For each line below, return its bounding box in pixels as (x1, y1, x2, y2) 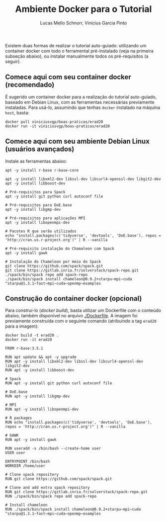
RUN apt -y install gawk (5, 437, 57, 442)
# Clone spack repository (5, 472, 59, 477)
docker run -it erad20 (5, 337, 52, 343)
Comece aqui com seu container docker (5, 73, 132, 82)
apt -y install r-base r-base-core (5, 168, 79, 173)
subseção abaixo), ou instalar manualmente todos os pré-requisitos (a (5, 53, 149, 59)
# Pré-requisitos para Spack (5, 189, 66, 194)
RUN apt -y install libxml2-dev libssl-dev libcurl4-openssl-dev (5, 359, 143, 364)
